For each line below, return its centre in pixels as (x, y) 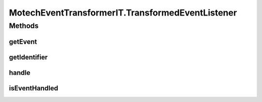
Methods (24, 26)
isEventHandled (33, 88)
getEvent (23, 42)
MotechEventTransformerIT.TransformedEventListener (123, 13)
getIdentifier (28, 57)
